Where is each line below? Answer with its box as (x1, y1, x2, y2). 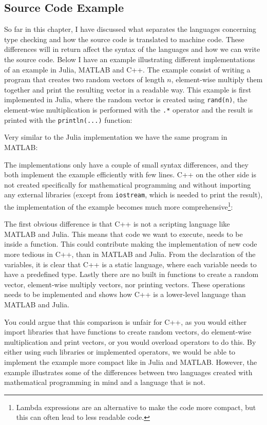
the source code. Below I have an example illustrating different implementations (4, 53, 255, 64)
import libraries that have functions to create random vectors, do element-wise (4, 326, 252, 337)
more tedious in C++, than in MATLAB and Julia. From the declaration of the (4, 248, 256, 259)
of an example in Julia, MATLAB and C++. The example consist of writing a (4, 64, 251, 75)
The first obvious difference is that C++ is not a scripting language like (4, 218, 230, 229)
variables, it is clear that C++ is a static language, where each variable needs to (4, 258, 257, 269)
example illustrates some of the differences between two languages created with (4, 366, 253, 377)
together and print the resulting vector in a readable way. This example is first (4, 84, 252, 95)
